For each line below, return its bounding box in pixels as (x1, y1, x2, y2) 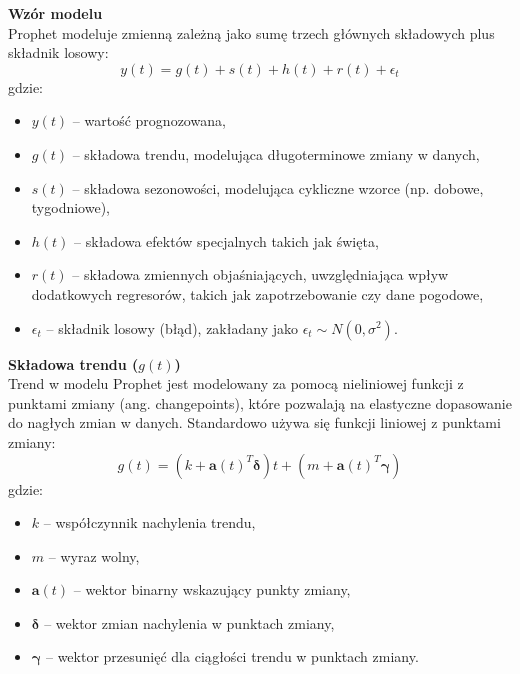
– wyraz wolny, (48, 545, 140, 566)
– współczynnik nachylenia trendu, (43, 512, 256, 533)
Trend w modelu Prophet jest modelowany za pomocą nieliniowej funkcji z (8, 373, 464, 394)
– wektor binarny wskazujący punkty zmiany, (73, 579, 351, 600)
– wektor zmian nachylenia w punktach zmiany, (44, 612, 335, 633)
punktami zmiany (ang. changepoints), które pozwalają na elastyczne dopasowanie (8, 392, 512, 413)
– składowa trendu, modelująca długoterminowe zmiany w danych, (72, 143, 480, 164)
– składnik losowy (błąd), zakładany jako (46, 317, 298, 338)
